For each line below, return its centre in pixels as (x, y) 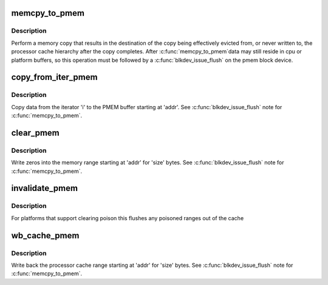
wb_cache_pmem (45, 236)
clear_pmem (36, 132)
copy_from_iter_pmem (54, 77)
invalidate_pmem (45, 188)
